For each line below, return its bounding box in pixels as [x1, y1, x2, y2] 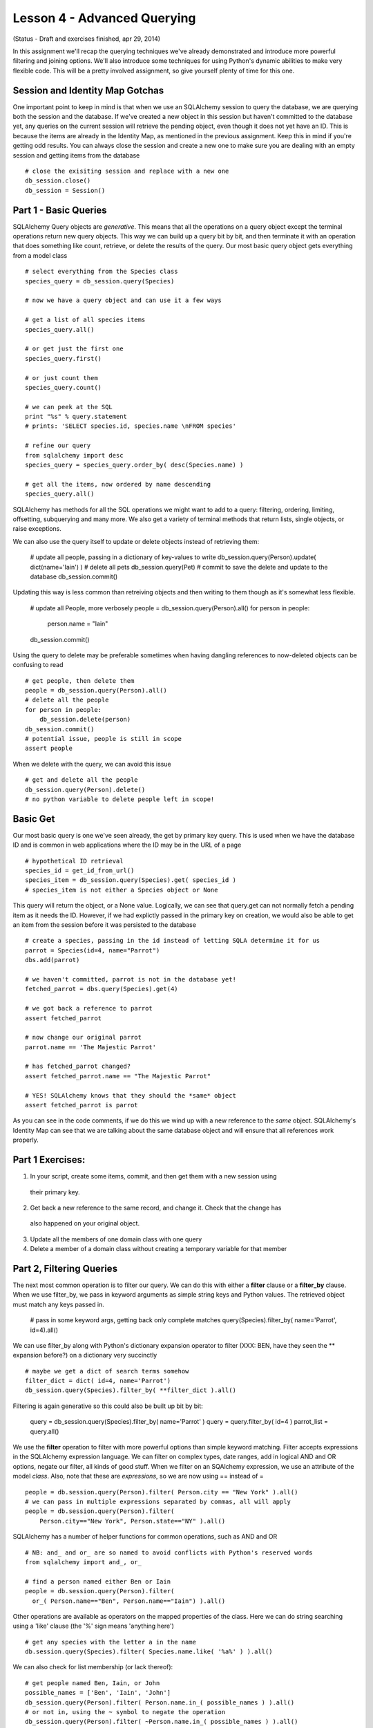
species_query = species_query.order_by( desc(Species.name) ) [25, 461, 244, 469]
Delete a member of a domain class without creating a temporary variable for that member [30, 1245, 287, 1253]
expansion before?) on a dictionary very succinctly [12, 1351, 157, 1360]
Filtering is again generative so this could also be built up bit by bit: [12, 1402, 203, 1410]
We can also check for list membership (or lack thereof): [12, 1663, 173, 1671]
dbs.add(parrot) [25, 956, 80, 964]
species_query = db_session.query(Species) [25, 277, 175, 285]
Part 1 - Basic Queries [12, 204, 107, 216]
